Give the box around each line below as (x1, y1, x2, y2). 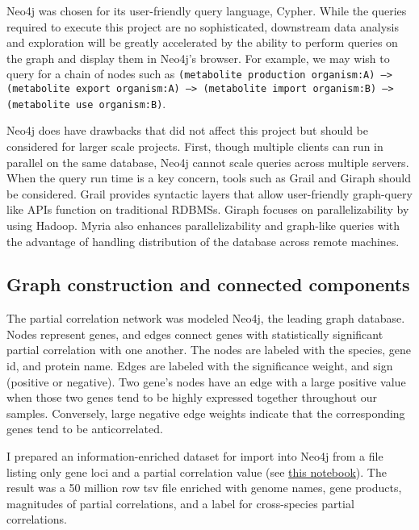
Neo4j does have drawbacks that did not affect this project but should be (6, 122, 368, 139)
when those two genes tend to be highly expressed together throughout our (6, 389, 377, 406)
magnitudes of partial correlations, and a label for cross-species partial (6, 495, 354, 511)
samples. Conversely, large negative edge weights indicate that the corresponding (6, 404, 405, 421)
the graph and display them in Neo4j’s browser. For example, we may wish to (6, 49, 390, 66)
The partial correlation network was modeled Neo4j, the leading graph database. (6, 310, 405, 327)
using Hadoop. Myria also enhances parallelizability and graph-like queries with (6, 216, 400, 233)
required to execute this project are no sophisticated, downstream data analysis (6, 18, 399, 35)
